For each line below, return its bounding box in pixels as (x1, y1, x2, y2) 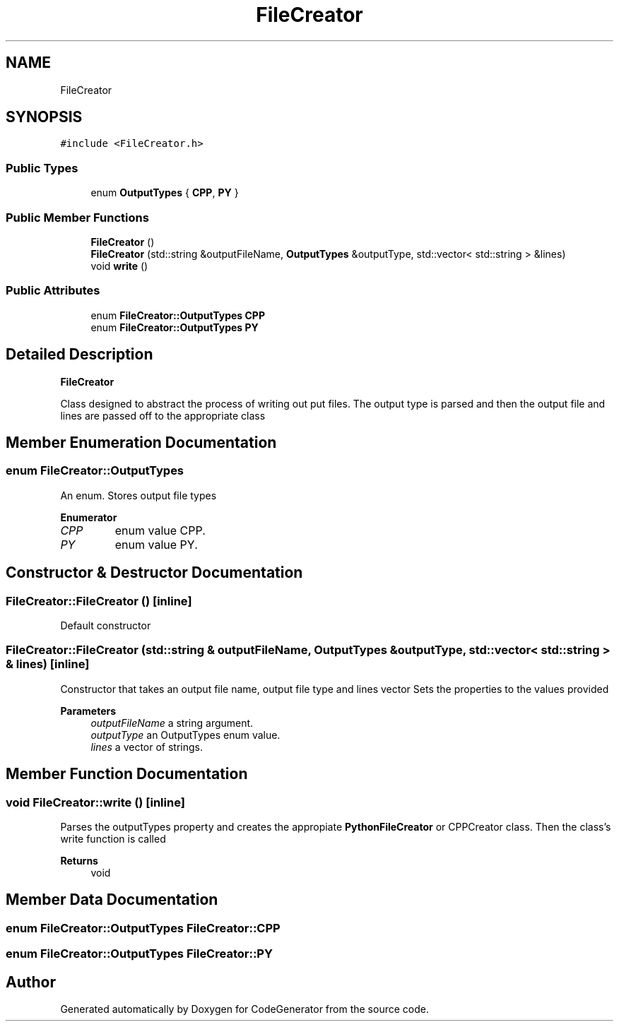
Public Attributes (6, 283, 100, 298)
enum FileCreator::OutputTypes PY (90, 321, 259, 333)
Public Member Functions (6, 210, 149, 225)
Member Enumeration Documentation (6, 433, 277, 451)
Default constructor (60, 619, 151, 631)
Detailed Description (6, 345, 153, 364)
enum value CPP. (114, 523, 206, 538)
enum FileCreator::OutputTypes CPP (90, 309, 265, 321)
